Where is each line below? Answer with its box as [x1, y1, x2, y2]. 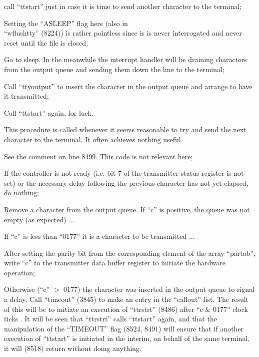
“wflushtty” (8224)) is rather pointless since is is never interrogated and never [4, 28, 242, 38]
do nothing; [4, 187, 39, 198]
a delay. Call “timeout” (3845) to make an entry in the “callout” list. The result [4, 294, 249, 304]
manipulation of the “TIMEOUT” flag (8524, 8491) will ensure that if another [4, 323, 244, 333]
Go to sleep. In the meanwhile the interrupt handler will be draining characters [4, 54, 247, 65]
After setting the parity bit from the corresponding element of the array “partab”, [4, 247, 255, 258]
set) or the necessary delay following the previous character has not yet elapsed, [4, 177, 248, 188]
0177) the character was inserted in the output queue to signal [63, 284, 254, 294]
